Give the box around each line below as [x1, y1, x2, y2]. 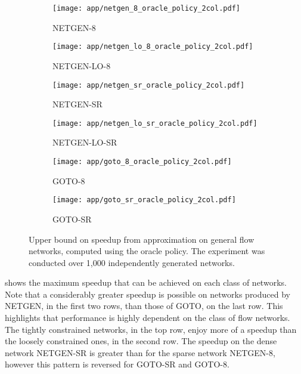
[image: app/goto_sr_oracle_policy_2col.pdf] [52, 196, 236, 205]
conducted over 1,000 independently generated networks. [29, 256, 235, 268]
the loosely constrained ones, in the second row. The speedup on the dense [5, 335, 277, 347]
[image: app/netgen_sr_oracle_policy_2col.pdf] [52, 81, 245, 89]
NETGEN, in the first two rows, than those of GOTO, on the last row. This [5, 299, 283, 312]
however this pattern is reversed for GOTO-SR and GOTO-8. [5, 358, 229, 370]
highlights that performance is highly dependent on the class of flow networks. [5, 311, 290, 324]
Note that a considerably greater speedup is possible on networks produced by [5, 288, 290, 300]
